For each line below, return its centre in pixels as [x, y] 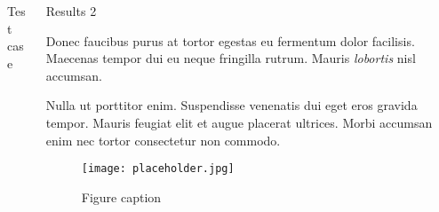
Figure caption [121, 196]
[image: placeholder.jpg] [158, 169]
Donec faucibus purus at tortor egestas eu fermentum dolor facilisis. [230, 40]
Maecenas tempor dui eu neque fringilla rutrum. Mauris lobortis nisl [231, 58]
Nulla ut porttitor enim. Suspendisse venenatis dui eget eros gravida [231, 105]
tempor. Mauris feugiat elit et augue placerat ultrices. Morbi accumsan [239, 122]
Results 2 [71, 11]
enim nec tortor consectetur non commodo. [163, 140]
